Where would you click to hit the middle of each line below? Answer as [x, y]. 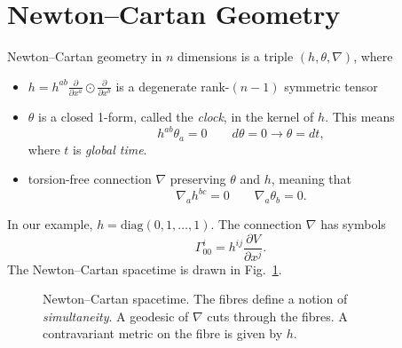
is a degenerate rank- [173, 86]
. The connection [256, 224]
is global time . [110, 149]
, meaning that [311, 179]
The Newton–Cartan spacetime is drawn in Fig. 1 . [145, 269]
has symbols [353, 224]
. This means [360, 117]
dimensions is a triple [236, 56]
